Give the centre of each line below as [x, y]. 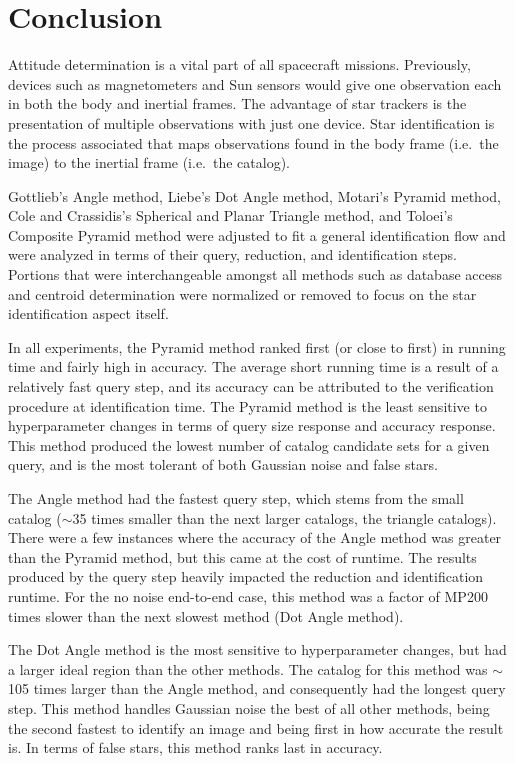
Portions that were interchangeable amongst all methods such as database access [255, 274]
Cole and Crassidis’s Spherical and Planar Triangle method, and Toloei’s [230, 215]
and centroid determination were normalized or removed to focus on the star [242, 293]
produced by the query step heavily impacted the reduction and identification [246, 576]
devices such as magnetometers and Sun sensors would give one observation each [255, 83]
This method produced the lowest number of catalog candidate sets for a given [249, 444]
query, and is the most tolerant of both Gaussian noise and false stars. [223, 464]
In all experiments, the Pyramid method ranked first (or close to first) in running [257, 346]
